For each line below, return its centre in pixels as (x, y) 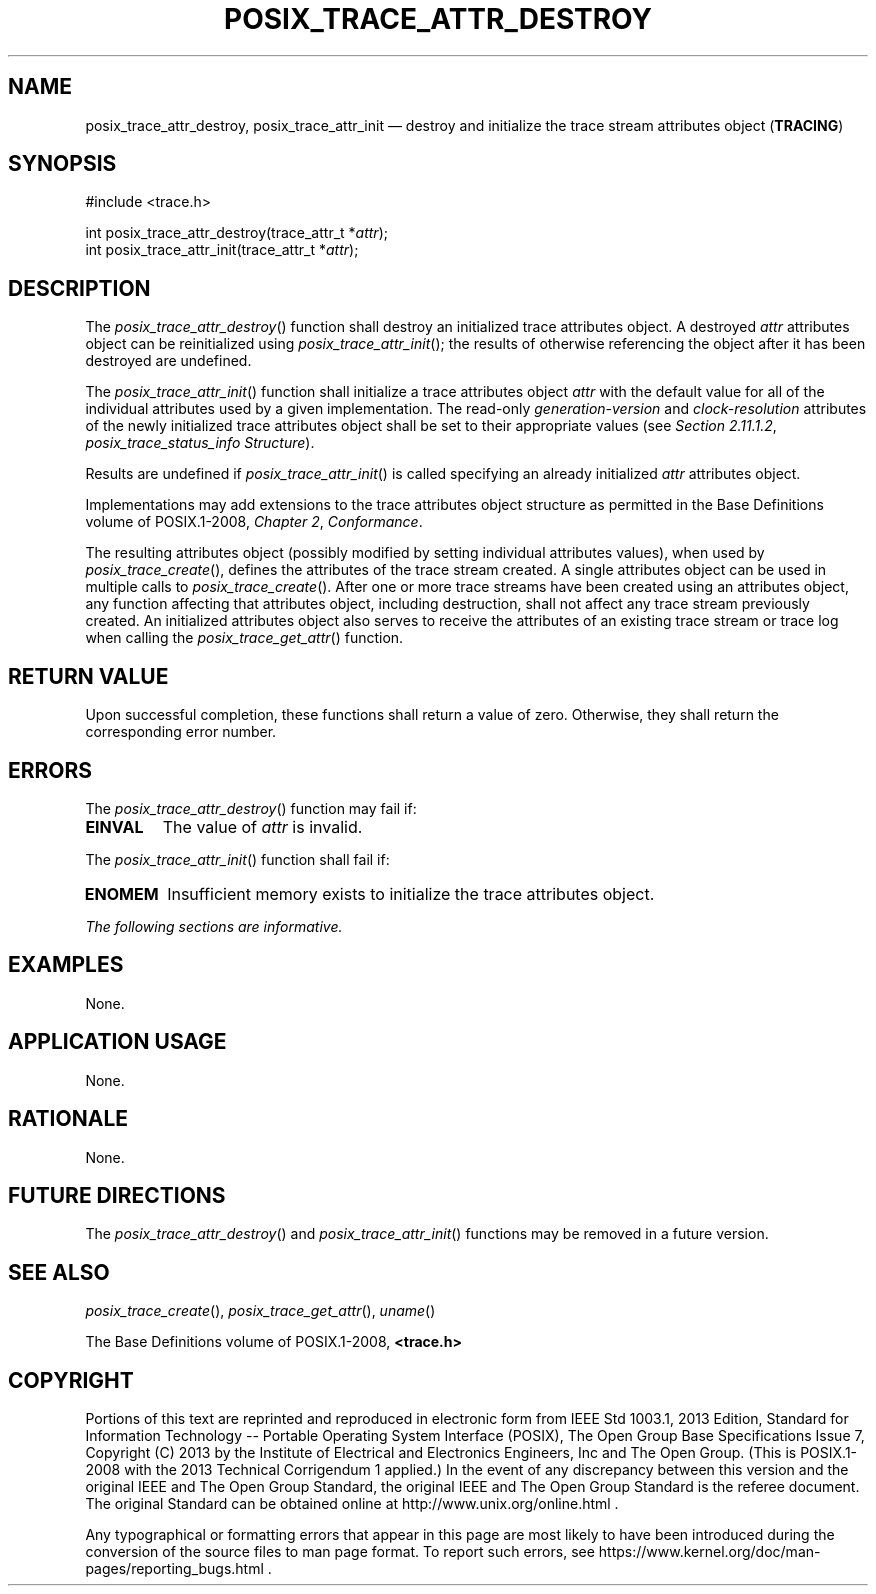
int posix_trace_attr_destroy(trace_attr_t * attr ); (236, 233)
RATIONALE (68, 1119)
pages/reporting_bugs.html (174, 1569)
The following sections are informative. (214, 926)
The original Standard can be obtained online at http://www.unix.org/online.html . (352, 1504)
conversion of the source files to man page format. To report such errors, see (340, 1552)
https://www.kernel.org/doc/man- (709, 1552)
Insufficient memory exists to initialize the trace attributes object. (411, 893)
